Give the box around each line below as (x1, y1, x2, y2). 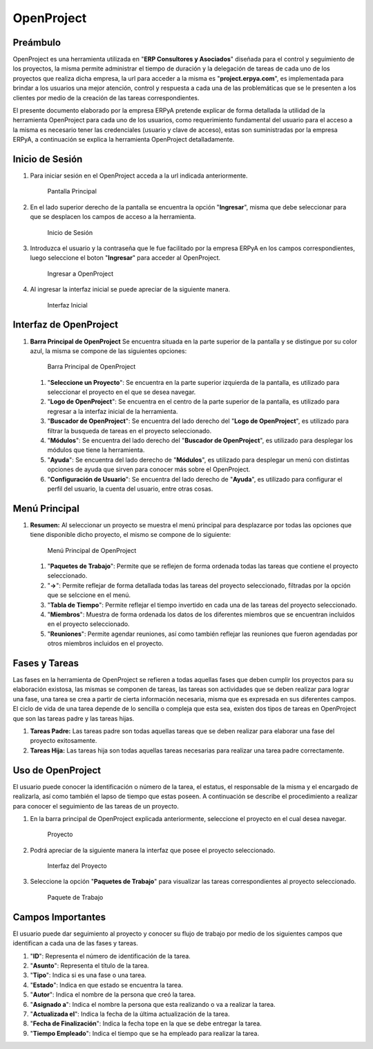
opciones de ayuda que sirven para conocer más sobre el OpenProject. (47, 465, 251, 473)
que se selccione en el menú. (47, 591, 131, 599)
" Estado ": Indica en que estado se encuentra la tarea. (30, 981, 183, 989)
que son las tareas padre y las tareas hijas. (12, 714, 135, 722)
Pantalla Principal (47, 187, 97, 196)
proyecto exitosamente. (30, 737, 97, 745)
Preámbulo (12, 37, 61, 48)
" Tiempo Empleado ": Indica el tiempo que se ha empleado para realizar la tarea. (30, 1029, 259, 1037)
